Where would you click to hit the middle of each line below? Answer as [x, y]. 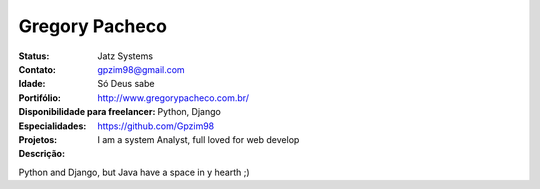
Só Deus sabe [126, 84]
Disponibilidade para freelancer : [87, 112]
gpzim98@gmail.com [141, 69]
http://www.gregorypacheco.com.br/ [173, 97]
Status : [34, 56]
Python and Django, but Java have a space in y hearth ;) [134, 172]
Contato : [37, 69]
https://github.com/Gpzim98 [156, 126]
